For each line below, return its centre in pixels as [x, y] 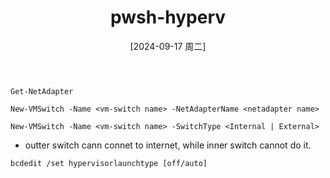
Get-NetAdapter [42, 91]
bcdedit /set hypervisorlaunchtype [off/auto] [109, 163]
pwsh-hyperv [168, 17]
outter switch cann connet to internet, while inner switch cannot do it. [168, 145]
